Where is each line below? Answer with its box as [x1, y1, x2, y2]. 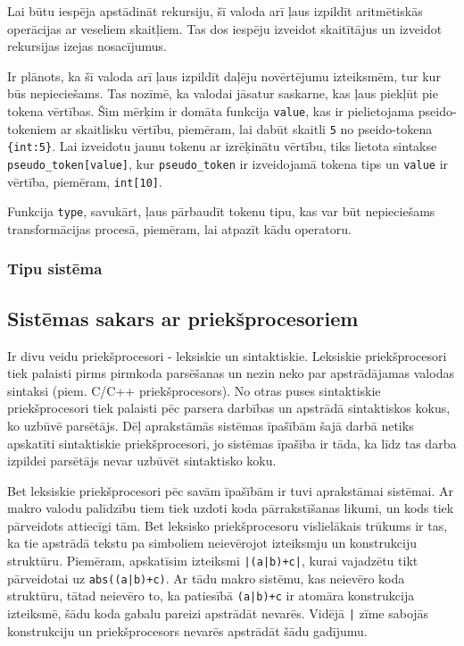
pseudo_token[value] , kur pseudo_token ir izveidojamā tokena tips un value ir [7, 154, 449, 172]
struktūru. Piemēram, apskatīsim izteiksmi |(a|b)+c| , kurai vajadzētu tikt [7, 551, 418, 570]
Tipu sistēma [7, 257, 103, 280]
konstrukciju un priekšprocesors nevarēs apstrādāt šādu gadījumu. [7, 621, 368, 640]
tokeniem [7, 119, 57, 138]
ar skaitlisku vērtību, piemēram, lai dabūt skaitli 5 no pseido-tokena [60, 119, 433, 138]
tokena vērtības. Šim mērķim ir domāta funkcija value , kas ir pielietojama [7, 101, 415, 120]
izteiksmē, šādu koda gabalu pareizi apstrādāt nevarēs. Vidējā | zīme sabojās [7, 604, 429, 623]
